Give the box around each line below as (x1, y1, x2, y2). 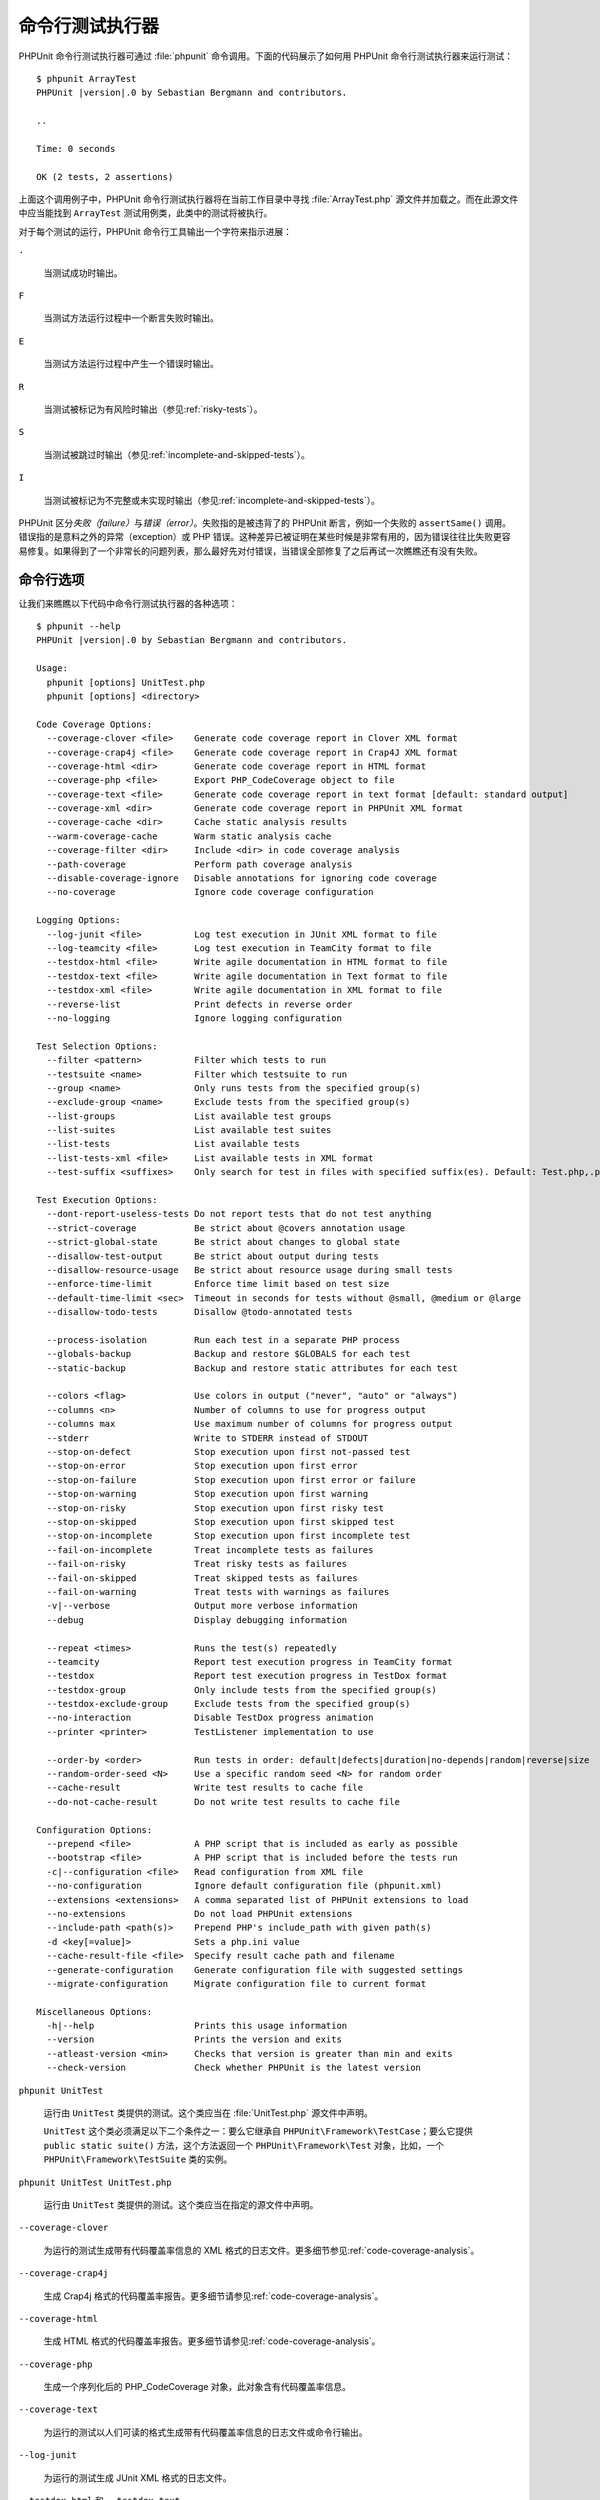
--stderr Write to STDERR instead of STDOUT (46, 1432, 369, 1444)
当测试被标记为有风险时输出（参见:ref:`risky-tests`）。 (43, 403, 263, 415)
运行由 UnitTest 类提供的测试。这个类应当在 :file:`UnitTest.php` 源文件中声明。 (43, 2107, 374, 2119)
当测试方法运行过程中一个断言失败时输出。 (43, 312, 219, 324)
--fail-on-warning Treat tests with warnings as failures (46, 1586, 390, 1597)
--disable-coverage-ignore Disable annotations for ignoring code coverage (46, 873, 437, 884)
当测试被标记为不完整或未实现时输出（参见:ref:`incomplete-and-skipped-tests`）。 (43, 494, 380, 506)
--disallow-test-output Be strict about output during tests (46, 1250, 379, 1262)
